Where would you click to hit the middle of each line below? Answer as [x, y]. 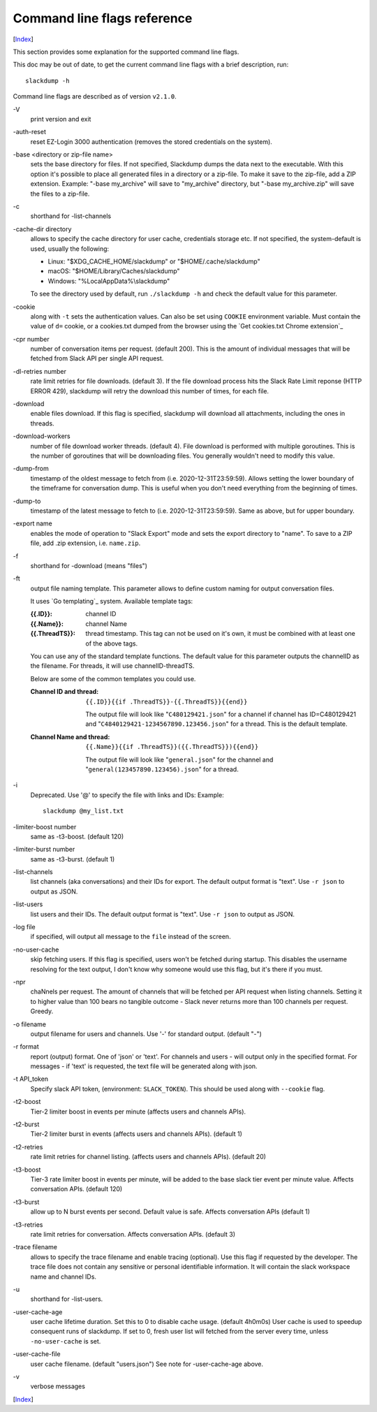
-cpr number [31, 339]
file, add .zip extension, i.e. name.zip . [86, 543]
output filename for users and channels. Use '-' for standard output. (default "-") [146, 1033]
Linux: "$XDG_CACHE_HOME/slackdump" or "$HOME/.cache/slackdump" [154, 261]
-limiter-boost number [45, 827]
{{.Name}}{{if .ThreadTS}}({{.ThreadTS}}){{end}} [172, 747]
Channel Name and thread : [70, 736]
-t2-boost [27, 1102]
